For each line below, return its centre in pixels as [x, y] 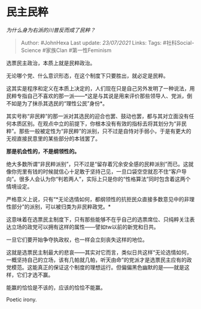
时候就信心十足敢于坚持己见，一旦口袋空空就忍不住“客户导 [115, 171]
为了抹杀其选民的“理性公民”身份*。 [65, 103]
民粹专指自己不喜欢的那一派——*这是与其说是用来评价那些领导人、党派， [97, 96]
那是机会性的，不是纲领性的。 [43, 151]
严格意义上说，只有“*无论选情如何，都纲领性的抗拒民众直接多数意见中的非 [98, 199]
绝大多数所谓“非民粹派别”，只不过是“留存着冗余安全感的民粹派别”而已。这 [97, 164]
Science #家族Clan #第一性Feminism [66, 50]
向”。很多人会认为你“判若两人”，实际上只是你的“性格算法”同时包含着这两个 [98, 179]
